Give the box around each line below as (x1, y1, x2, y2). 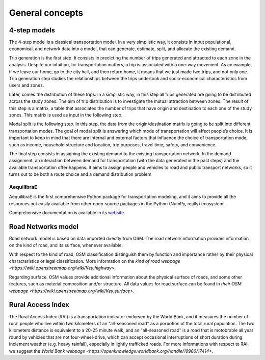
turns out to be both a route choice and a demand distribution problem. (9, 171, 153, 177)
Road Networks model (9, 222, 79, 231)
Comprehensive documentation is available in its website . (9, 210, 125, 216)
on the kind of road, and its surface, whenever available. (9, 242, 123, 248)
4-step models (9, 26, 55, 34)
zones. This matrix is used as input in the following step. (9, 112, 123, 118)
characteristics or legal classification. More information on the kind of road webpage (9, 258, 181, 264)
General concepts (9, 7, 83, 18)
